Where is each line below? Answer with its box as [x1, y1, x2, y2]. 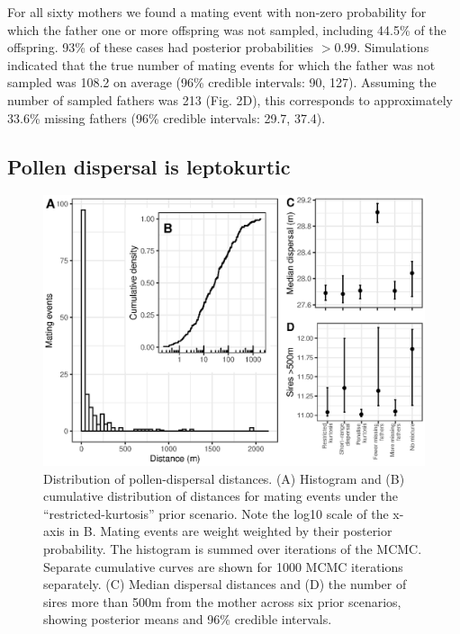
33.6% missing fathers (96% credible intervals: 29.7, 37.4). [7, 108, 326, 127]
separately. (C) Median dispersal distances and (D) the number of [43, 575, 407, 594]
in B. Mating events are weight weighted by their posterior [68, 522, 392, 540]
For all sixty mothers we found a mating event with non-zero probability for [7, 3, 427, 21]
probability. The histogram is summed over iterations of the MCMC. [43, 539, 422, 558]
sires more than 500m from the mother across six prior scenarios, [43, 592, 401, 611]
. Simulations [356, 38, 429, 57]
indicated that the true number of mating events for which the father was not [7, 55, 436, 74]
